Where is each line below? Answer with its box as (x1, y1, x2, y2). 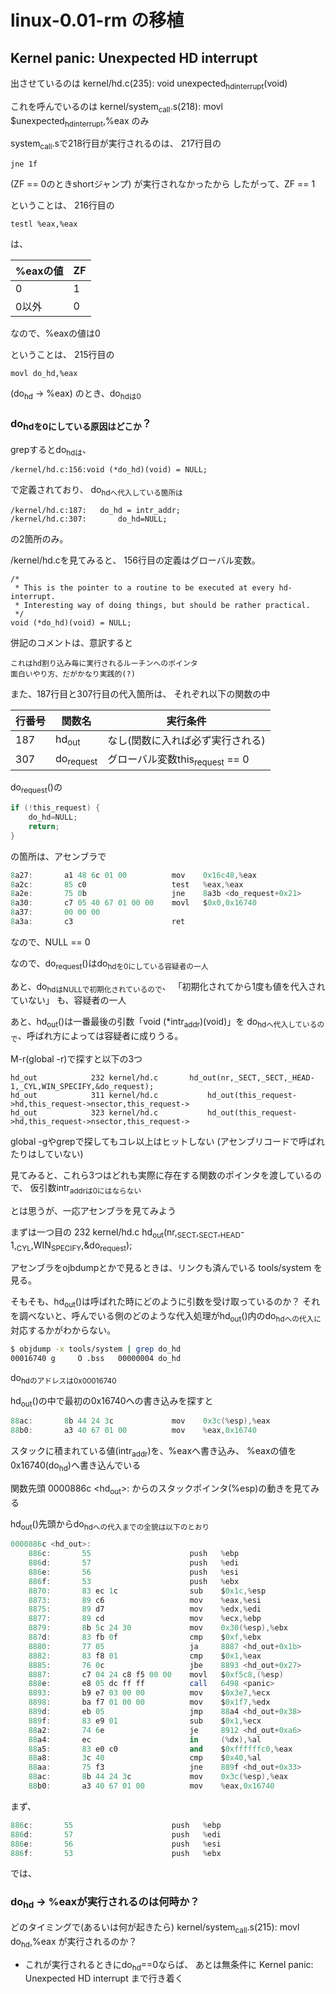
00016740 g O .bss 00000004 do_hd (10, 1353, 182, 1363)
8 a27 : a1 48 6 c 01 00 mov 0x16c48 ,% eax (10, 870, 257, 880)
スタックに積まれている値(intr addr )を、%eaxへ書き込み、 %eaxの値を (10, 1445, 297, 1459)
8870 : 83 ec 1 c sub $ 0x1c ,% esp (28, 1586, 267, 1596)
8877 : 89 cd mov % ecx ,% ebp (28, 1614, 262, 1624)
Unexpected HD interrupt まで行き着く (24, 1972, 184, 1985)
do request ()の (10, 781, 63, 796)
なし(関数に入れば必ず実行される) (107, 734, 266, 748)
